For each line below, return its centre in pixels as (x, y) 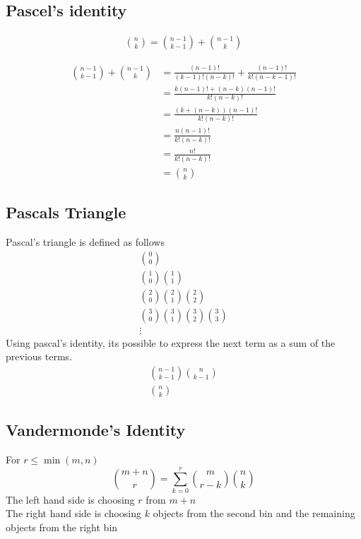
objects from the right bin (62, 527)
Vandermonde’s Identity (96, 430)
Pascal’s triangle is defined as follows (85, 241)
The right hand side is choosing (73, 513)
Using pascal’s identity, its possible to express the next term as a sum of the (171, 342)
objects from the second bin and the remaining (254, 513)
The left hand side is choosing (70, 499)
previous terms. (39, 356)
